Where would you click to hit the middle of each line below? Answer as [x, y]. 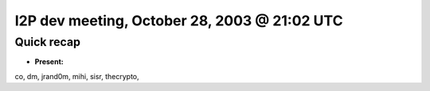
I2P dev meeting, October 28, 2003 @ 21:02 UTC [179, 21]
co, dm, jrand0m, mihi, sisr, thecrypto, [77, 76]
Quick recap [48, 42]
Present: [49, 62]
